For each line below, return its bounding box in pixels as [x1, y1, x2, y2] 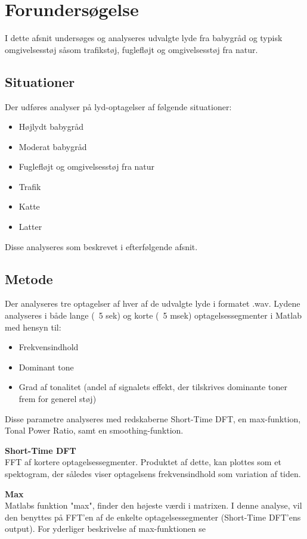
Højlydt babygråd [18, 120, 83, 133]
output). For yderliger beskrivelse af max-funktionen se [5, 522, 206, 535]
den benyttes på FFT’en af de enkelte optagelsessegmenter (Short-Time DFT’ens [5, 510, 301, 523]
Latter [18, 220, 42, 233]
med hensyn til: [5, 320, 61, 333]
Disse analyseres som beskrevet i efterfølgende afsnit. [5, 240, 198, 253]
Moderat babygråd [18, 140, 87, 152]
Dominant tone [18, 360, 74, 373]
